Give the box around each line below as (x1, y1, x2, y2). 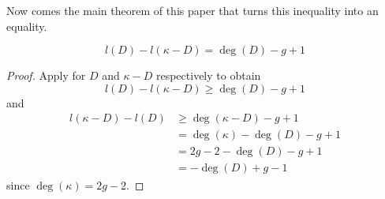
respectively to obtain (155, 67, 261, 84)
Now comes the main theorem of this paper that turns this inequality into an (6, 2, 379, 18)
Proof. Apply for (6, 67, 86, 84)
